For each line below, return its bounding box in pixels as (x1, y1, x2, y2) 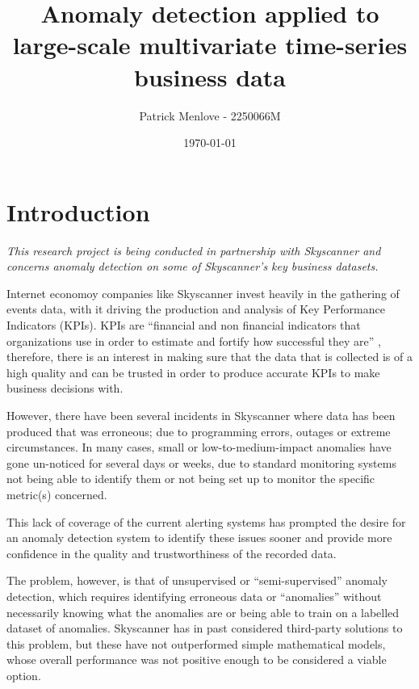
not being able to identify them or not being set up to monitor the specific (6, 470, 375, 487)
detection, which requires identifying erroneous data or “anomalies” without (6, 587, 382, 604)
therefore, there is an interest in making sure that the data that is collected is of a (6, 348, 413, 365)
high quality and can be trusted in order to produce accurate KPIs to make (6, 363, 380, 380)
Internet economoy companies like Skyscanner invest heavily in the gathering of (6, 284, 400, 301)
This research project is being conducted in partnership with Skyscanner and (6, 242, 381, 258)
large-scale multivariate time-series (12, 28, 408, 61)
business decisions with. (6, 380, 124, 397)
